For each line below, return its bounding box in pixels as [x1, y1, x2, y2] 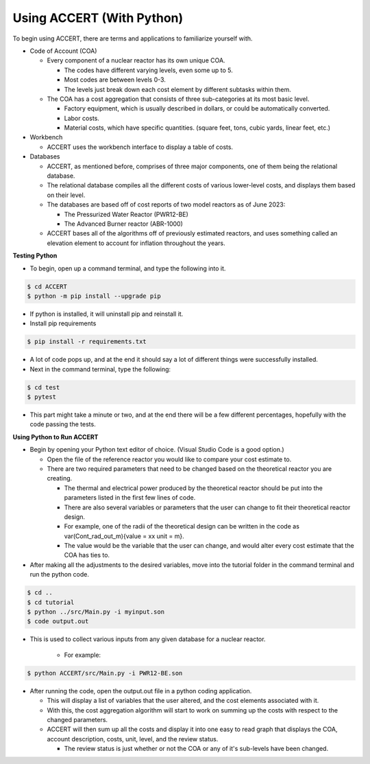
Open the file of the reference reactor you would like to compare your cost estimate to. [47, 455, 292, 463]
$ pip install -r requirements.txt [27, 338, 147, 346]
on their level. [47, 191, 86, 199]
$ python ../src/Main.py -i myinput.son [27, 608, 164, 616]
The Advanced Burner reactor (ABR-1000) [64, 220, 183, 228]
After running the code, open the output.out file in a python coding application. [29, 686, 252, 695]
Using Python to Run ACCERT [12, 432, 99, 441]
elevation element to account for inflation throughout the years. [47, 239, 225, 247]
